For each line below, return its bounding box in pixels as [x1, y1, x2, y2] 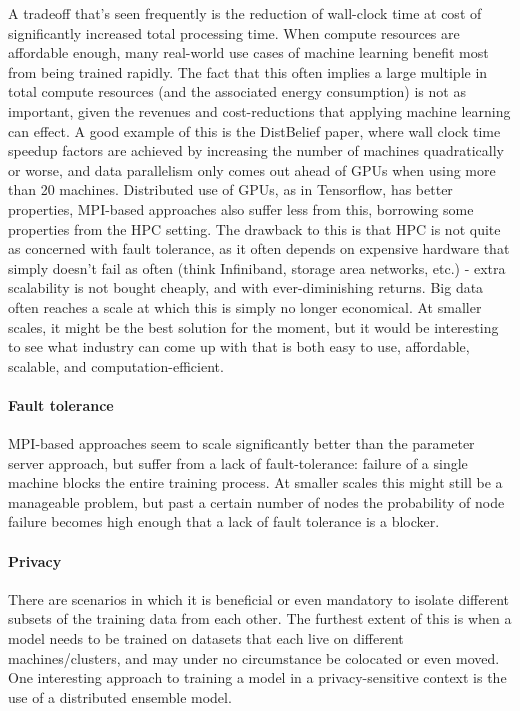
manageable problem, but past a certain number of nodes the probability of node [8, 491, 505, 512]
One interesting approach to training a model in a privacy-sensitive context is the [8, 667, 507, 688]
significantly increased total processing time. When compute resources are [8, 22, 460, 43]
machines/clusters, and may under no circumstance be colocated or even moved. [8, 647, 500, 668]
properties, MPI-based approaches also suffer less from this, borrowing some [8, 198, 474, 219]
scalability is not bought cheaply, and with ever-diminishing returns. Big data [8, 277, 484, 298]
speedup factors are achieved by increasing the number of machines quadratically [8, 140, 504, 161]
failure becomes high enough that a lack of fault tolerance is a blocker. [8, 511, 440, 532]
